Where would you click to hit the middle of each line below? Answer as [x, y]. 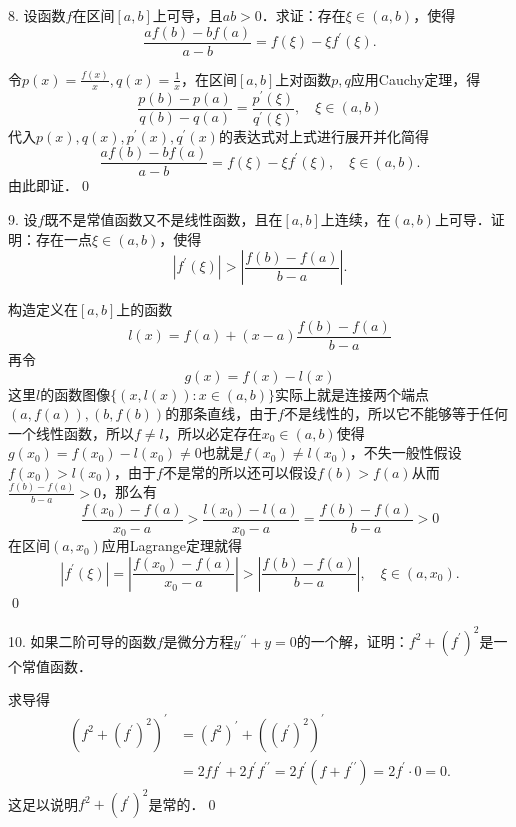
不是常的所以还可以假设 [239, 471]
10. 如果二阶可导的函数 [82, 640]
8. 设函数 [37, 15]
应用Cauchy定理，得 [415, 78]
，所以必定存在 [212, 432]
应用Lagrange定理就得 [172, 545]
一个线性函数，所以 [71, 432]
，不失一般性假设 [405, 452]
